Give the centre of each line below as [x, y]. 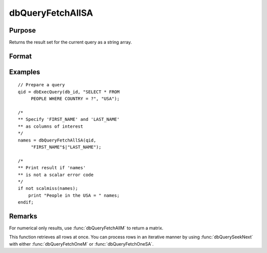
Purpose [22, 30]
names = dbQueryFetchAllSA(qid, [57, 140]
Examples [25, 72]
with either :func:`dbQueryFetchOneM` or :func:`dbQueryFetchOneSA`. [81, 244]
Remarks [23, 216]
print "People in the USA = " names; [74, 195]
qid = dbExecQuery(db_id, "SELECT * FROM [69, 92]
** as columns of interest [51, 126]
